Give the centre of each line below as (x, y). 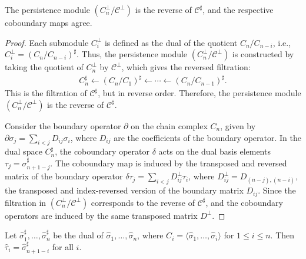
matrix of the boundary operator (64, 176)
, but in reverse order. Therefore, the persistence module (199, 93)
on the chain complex (169, 125)
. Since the (277, 190)
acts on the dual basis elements (214, 151)
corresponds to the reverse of (143, 202)
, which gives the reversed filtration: (186, 67)
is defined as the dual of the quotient (171, 42)
